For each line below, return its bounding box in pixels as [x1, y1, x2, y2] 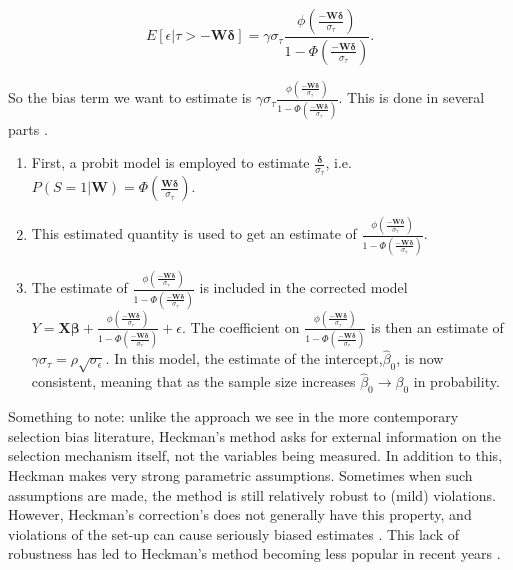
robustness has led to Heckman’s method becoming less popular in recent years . [8, 543, 501, 564]
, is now [396, 348, 444, 369]
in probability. [413, 371, 500, 392]
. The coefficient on [182, 316, 300, 337]
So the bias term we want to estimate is [8, 87, 252, 108]
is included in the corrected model [199, 277, 408, 298]
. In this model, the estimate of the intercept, [105, 348, 383, 369]
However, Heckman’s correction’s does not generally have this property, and [8, 504, 472, 525]
